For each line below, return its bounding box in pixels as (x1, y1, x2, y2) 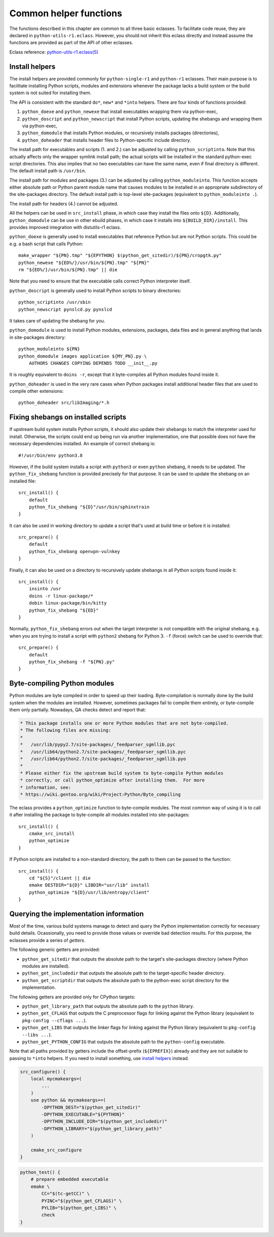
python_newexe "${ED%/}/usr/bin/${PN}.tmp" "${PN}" (18, 260, 150, 266)
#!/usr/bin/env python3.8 (18, 452, 83, 458)
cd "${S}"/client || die (28, 875, 91, 881)
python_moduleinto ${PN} (18, 346, 80, 352)
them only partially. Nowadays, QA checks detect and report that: (9, 707, 146, 712)
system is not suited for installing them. (9, 90, 91, 96)
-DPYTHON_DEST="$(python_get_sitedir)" (41, 1104, 141, 1110)
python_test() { (20, 1169, 61, 1175)
